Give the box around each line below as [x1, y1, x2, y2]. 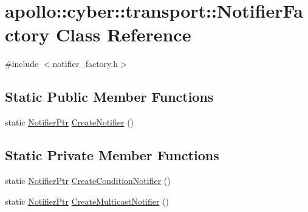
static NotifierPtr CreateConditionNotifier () [5, 174, 171, 186]
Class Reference [55, 22, 191, 47]
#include [5, 57, 39, 70]
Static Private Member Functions [5, 146, 219, 164]
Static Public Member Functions [5, 87, 214, 106]
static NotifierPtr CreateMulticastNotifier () [5, 194, 169, 207]
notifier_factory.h [52, 57, 118, 70]
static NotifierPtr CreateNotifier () [5, 116, 134, 129]
